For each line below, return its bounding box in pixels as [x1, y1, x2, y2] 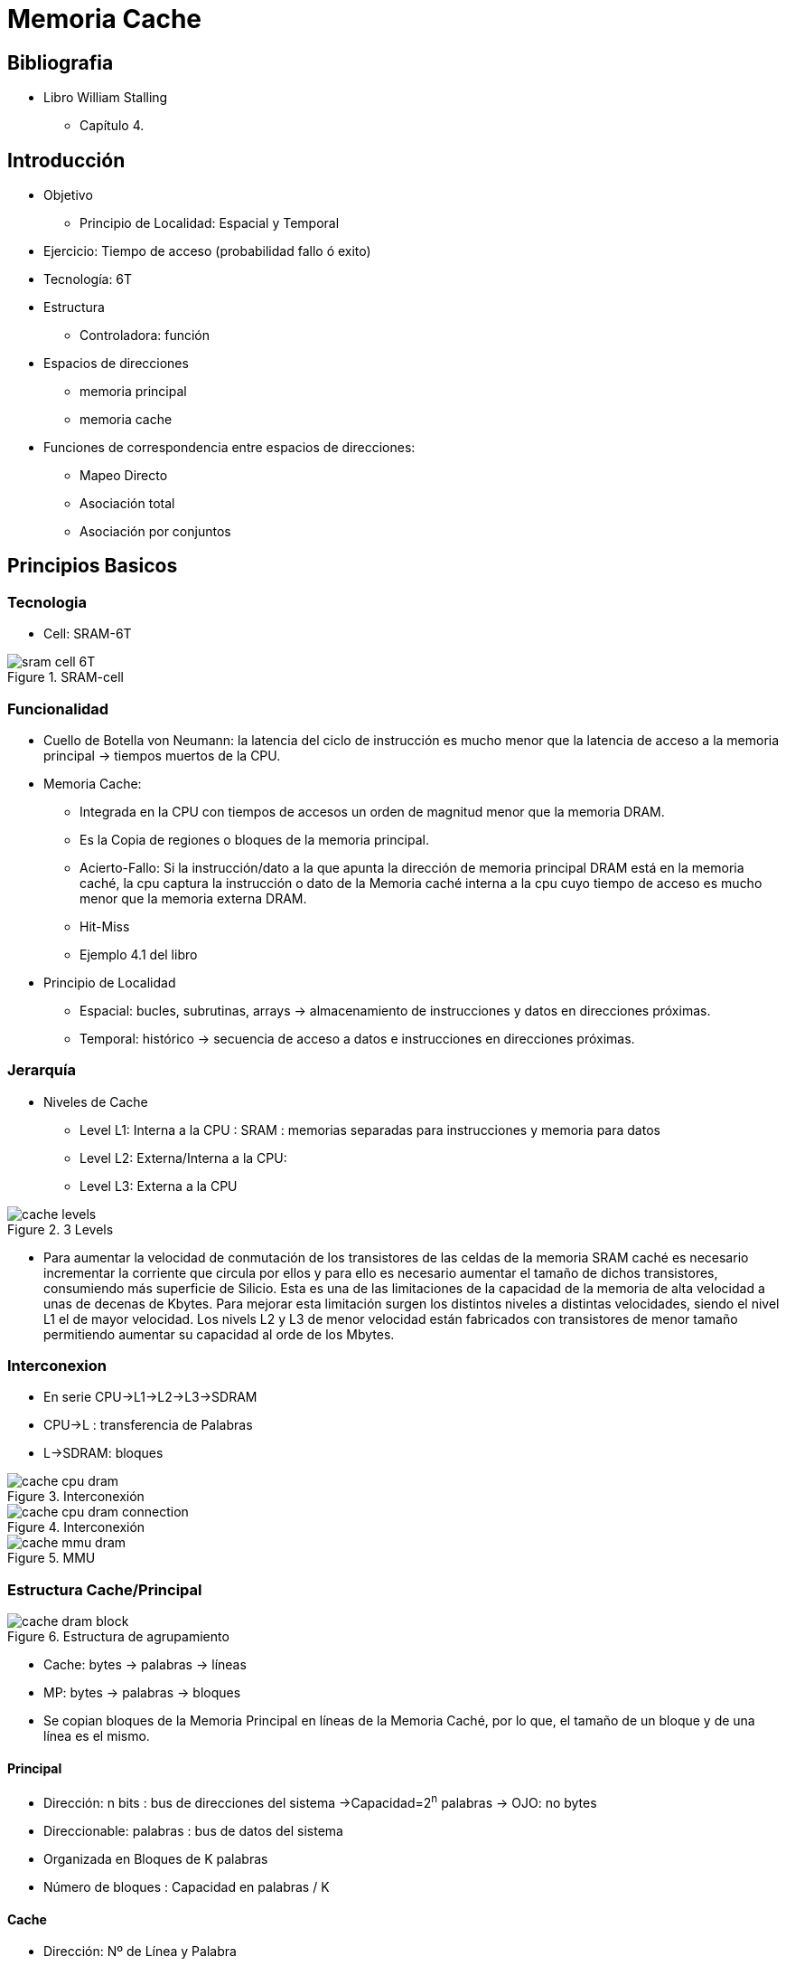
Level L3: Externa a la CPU [80, 1177, 238, 1194]
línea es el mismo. [43, 1728, 150, 1744]
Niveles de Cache [43, 1093, 148, 1110]
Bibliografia [7, 51, 114, 74]
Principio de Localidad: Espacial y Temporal [80, 215, 340, 232]
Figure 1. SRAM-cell [7, 669, 125, 685]
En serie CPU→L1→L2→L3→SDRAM [43, 1389, 257, 1405]
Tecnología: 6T [43, 271, 133, 288]
